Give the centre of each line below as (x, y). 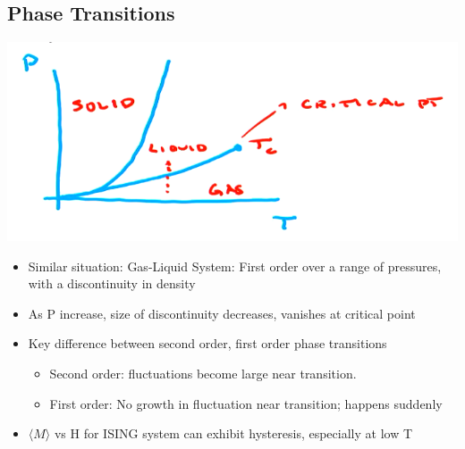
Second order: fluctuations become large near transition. (203, 374)
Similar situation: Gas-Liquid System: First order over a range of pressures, (235, 266)
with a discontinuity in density (112, 283)
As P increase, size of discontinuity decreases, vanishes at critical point (222, 313)
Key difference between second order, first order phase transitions (207, 343)
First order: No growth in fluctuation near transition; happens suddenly (246, 403)
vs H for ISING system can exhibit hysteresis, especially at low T (233, 433)
